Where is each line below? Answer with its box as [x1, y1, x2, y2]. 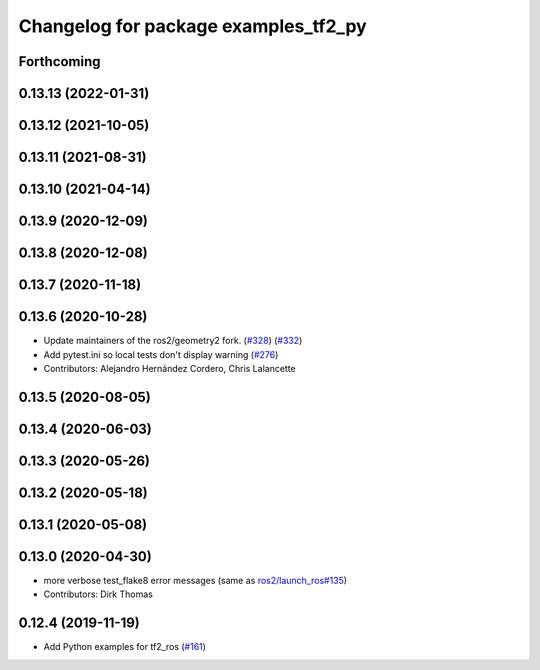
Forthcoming [18, 53, 101, 70]
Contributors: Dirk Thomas [43, 588, 154, 600]
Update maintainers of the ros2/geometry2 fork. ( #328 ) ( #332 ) [43, 335, 303, 347]
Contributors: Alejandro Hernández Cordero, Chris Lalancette [43, 362, 296, 374]
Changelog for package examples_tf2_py [18, 15, 367, 37]
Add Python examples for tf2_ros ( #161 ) [43, 641, 207, 653]
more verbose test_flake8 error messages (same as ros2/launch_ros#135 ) [43, 574, 348, 586]
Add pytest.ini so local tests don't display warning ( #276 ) [43, 348, 279, 360]
